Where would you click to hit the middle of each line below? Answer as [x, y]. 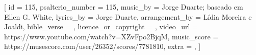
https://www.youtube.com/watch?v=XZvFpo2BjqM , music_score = [111, 36]
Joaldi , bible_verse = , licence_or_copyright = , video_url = [101, 26]
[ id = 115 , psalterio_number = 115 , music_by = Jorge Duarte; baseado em [124, 7]
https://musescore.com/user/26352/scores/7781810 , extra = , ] [103, 46]
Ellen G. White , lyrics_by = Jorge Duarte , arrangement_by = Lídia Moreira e [128, 16]
